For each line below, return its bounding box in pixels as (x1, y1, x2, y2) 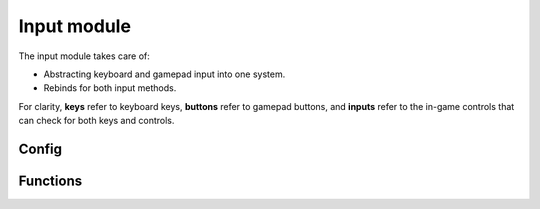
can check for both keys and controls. (18, 115, 175, 127)
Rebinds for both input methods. (43, 82, 177, 94)
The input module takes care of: (18, 50, 150, 62)
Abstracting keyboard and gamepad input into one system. (43, 68, 286, 80)
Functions (18, 172, 83, 189)
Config (18, 140, 62, 157)
